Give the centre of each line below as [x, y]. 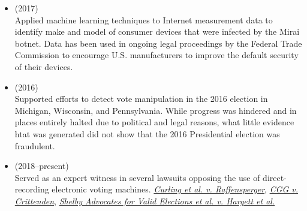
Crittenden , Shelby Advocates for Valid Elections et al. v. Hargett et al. [145, 201]
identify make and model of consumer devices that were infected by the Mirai [157, 31]
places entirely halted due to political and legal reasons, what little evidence [154, 122]
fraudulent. [35, 145]
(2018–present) [42, 166]
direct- [275, 177]
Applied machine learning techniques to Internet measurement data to [144, 19]
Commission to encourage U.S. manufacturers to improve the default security [156, 55]
